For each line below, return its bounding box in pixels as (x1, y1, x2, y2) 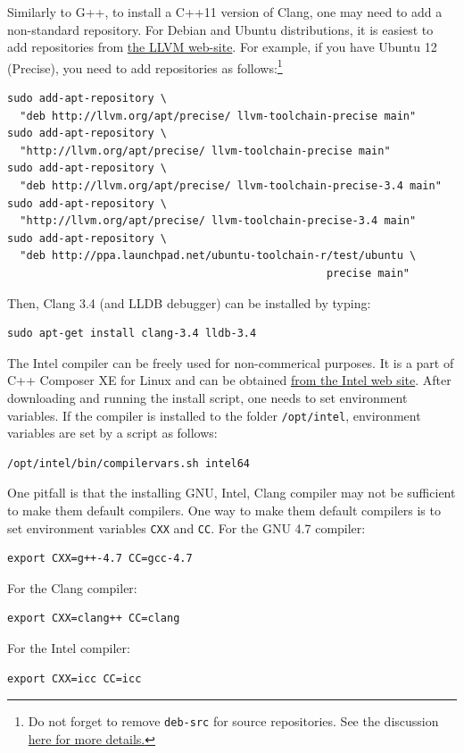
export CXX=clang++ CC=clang (7, 612, 180, 625)
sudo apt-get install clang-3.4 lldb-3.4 (7, 327, 257, 340)
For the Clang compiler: (7, 578, 137, 597)
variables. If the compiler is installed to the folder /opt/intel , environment (7, 406, 421, 424)
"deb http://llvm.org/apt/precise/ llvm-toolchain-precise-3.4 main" (20, 180, 442, 192)
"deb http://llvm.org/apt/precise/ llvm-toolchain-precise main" (20, 109, 417, 122)
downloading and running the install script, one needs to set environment (7, 388, 408, 406)
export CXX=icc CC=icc (7, 672, 142, 685)
